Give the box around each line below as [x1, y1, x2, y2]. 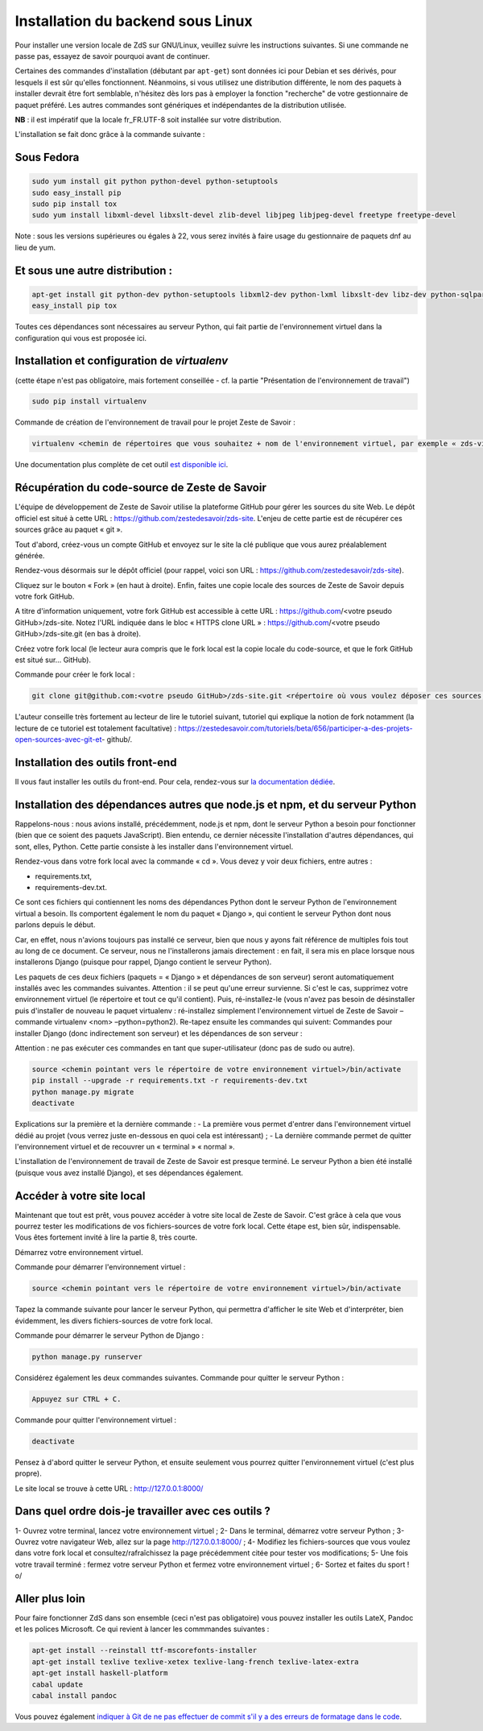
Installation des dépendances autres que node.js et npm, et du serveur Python [14, 797, 417, 811]
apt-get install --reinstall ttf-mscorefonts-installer [31, 1646, 258, 1655]
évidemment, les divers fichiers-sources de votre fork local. [14, 1315, 213, 1325]
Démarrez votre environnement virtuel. [14, 1247, 144, 1257]
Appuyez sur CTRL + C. [31, 1394, 122, 1403]
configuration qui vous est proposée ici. [14, 333, 147, 342]
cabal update [31, 1679, 84, 1689]
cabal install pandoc [31, 1691, 118, 1700]
